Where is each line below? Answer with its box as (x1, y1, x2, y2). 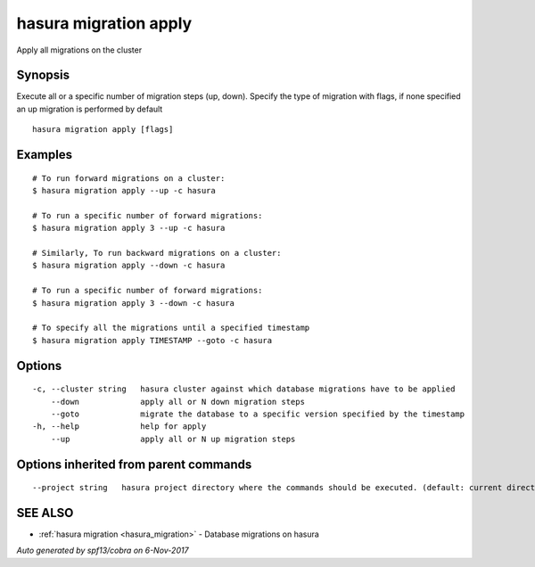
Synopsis (16, 68, 70, 83)
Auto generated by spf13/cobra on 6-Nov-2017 (16, 545, 189, 556)
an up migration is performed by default (16, 103, 163, 114)
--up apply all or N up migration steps (50, 433, 296, 444)
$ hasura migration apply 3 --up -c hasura (32, 223, 226, 234)
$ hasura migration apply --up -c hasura (32, 185, 216, 196)
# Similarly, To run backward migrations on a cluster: (32, 248, 282, 258)
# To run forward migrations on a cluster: (32, 173, 226, 183)
